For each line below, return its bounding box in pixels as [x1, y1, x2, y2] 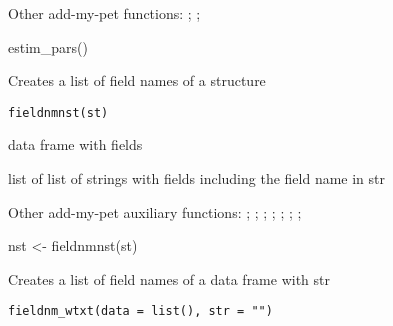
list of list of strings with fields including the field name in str [8, 168, 386, 189]
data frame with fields [8, 134, 143, 155]
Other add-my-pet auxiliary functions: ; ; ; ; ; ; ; [8, 201, 302, 222]
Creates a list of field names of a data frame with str [8, 268, 330, 289]
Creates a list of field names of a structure [8, 70, 266, 91]
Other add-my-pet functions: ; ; [8, 3, 201, 23]
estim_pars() [8, 36, 88, 57]
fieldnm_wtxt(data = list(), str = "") [8, 304, 273, 319]
